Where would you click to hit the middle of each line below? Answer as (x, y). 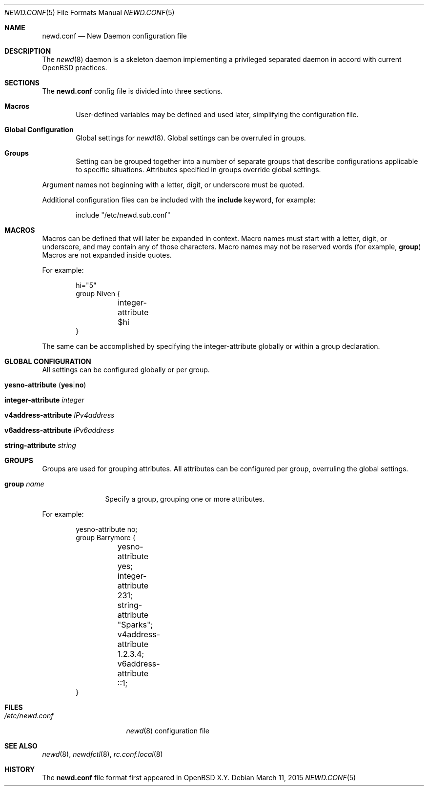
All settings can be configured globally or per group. (126, 370)
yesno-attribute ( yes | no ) (45, 385)
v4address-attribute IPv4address (60, 415)
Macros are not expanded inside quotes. (107, 255)
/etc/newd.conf (29, 716)
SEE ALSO (21, 746)
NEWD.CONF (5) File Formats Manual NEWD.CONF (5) (90, 12)
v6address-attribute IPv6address (59, 430)
